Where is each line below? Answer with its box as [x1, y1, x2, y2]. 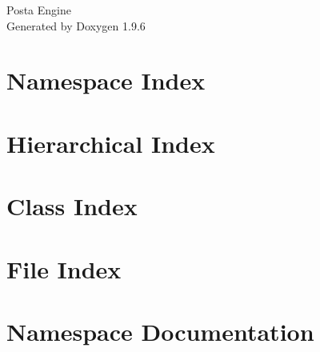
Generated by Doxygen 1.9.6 [6, 17, 146, 34]
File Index [6, 252, 122, 285]
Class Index [6, 190, 138, 222]
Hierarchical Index [6, 126, 215, 159]
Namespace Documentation [6, 314, 314, 347]
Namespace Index [6, 64, 206, 97]
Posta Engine [6, 2, 71, 18]
